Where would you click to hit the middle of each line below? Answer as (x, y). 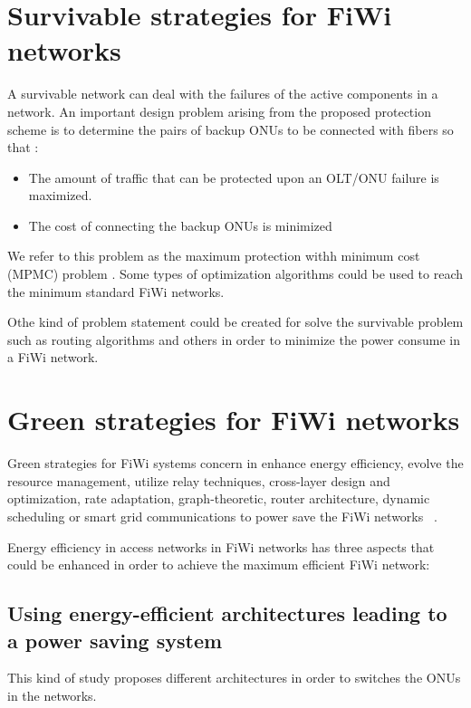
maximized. (60, 195)
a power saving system (115, 640)
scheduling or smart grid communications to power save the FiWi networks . (222, 516)
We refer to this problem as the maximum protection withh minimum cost (214, 256)
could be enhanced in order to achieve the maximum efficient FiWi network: (219, 564)
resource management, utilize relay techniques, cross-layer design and (199, 480)
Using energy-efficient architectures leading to (227, 613)
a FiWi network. (53, 357)
